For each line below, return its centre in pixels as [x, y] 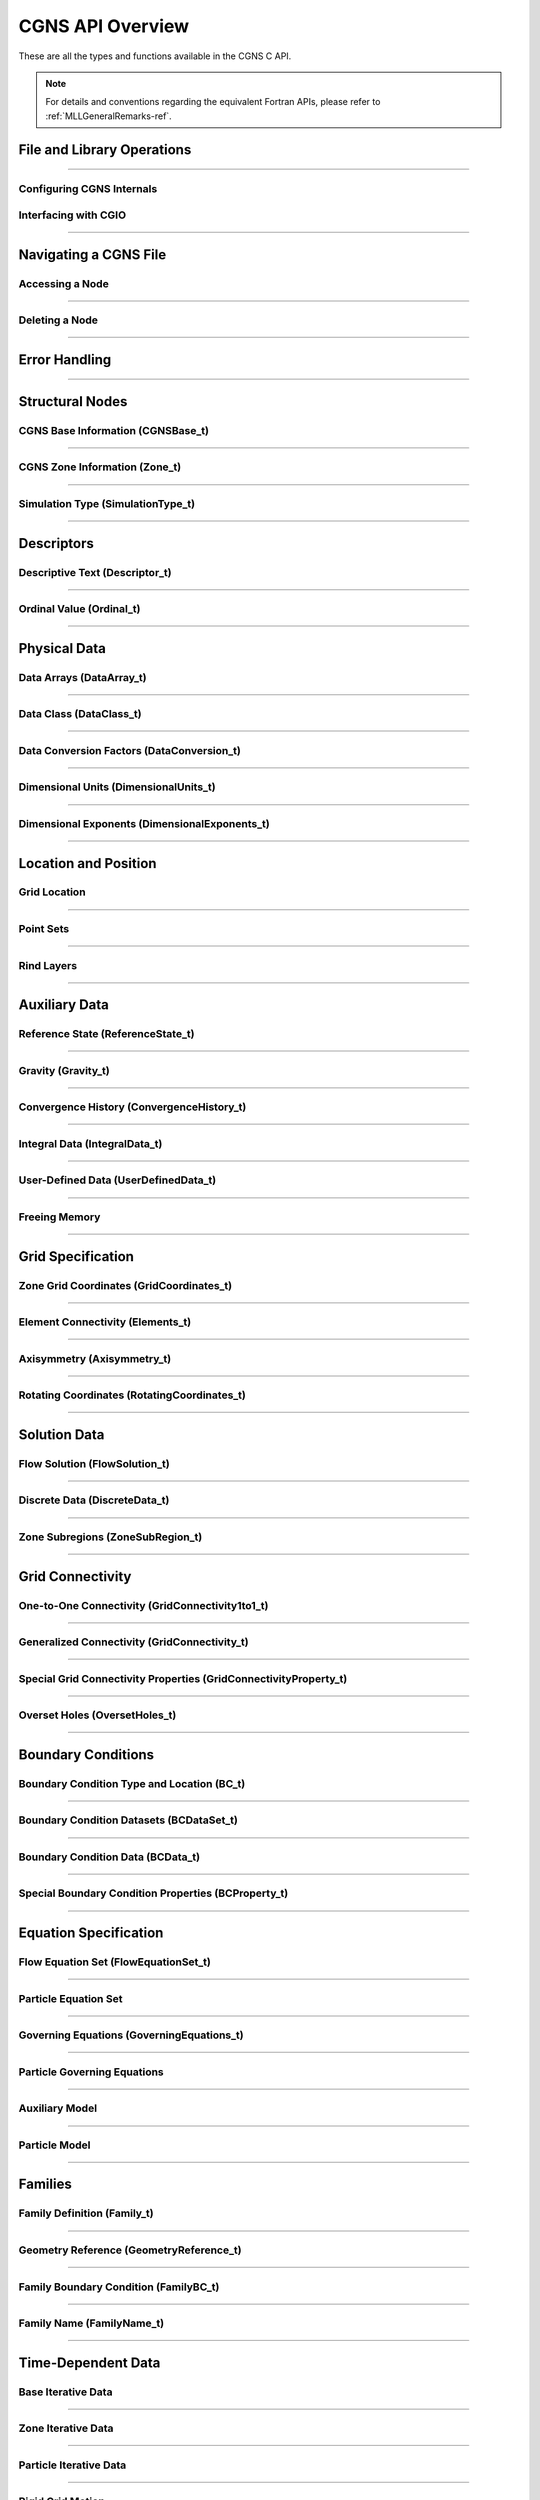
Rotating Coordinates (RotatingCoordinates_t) [132, 1395]
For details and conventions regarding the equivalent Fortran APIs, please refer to [213, 102]
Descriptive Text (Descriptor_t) [95, 572]
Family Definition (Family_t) [86, 2213]
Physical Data [62, 648]
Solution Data [61, 1434]
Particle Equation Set [70, 1998]
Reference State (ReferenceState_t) [106, 1034]
